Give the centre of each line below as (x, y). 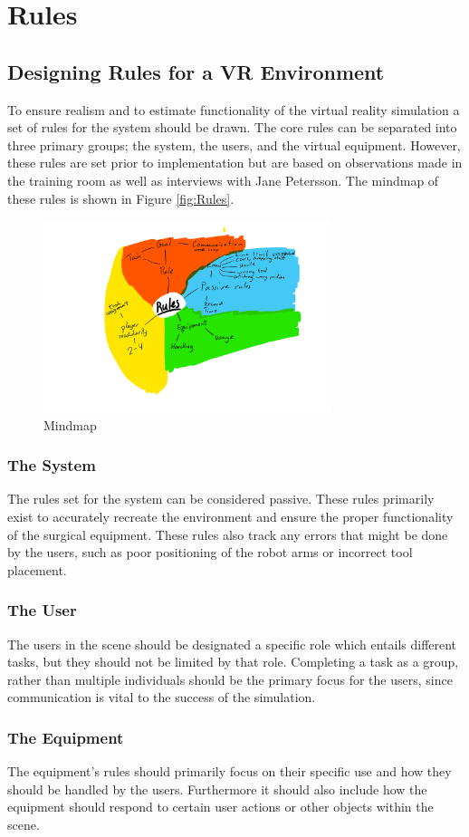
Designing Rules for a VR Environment (196, 71)
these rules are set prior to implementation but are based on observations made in (235, 163)
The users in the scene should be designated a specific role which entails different (232, 644)
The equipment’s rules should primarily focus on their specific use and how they (230, 771)
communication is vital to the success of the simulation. (162, 697)
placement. (37, 569)
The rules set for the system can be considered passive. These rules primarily (221, 499)
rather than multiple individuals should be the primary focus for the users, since (230, 679)
